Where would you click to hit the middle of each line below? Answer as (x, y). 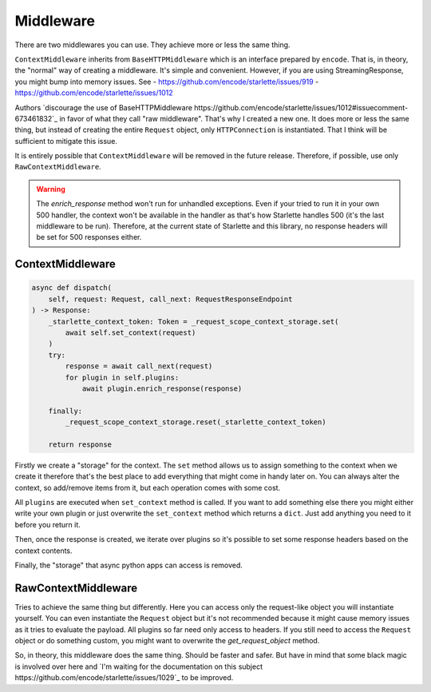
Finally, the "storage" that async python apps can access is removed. (129, 565)
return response (80, 444)
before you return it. (48, 524)
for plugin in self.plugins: (122, 377)
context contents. (43, 551)
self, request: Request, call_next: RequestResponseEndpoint (170, 299)
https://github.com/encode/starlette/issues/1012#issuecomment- (301, 107)
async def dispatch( (71, 288)
